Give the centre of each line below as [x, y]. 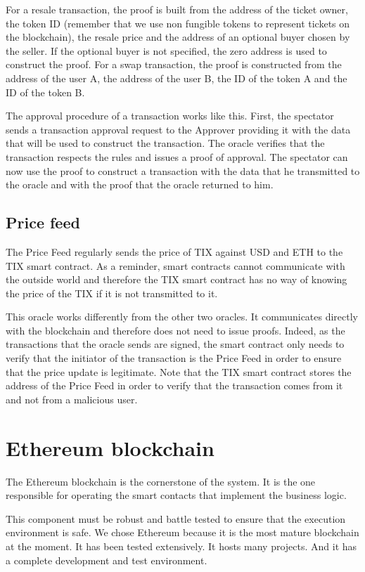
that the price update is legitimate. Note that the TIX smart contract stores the [179, 371]
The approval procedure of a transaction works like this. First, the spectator [170, 116]
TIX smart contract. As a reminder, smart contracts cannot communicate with [175, 265]
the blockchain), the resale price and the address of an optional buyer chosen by [178, 37]
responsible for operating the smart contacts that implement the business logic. [176, 495]
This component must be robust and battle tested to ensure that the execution [176, 518]
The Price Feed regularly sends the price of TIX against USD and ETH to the [174, 251]
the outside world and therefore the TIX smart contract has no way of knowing [177, 279]
